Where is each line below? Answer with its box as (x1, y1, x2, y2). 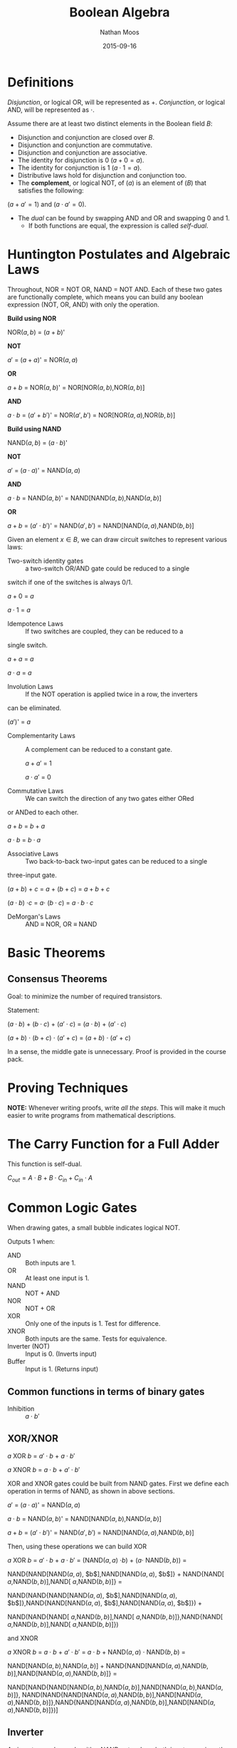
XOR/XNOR (7, 1433, 59, 1445)
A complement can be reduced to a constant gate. (25, 745, 173, 753)
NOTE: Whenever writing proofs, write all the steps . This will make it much (7, 1103, 226, 1112)
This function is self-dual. (7, 1160, 83, 1168)
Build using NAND (7, 424, 62, 433)
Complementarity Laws (7, 731, 76, 740)
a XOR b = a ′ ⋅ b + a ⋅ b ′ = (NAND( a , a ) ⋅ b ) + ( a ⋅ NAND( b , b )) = (7, 1555, 187, 1564)
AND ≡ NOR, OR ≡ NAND (25, 919, 98, 928)
